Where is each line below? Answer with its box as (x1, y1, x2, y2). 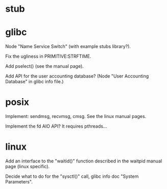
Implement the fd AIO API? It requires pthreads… (5, 123, 107, 129)
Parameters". (5, 179, 33, 184)
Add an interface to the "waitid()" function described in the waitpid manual (5, 158, 162, 164)
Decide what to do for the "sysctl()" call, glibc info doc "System (5, 173, 139, 179)
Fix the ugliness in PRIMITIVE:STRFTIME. (5, 53, 91, 59)
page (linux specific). (5, 163, 50, 169)
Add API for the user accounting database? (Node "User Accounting (5, 73, 149, 79)
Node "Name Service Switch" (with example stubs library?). (5, 43, 131, 50)
